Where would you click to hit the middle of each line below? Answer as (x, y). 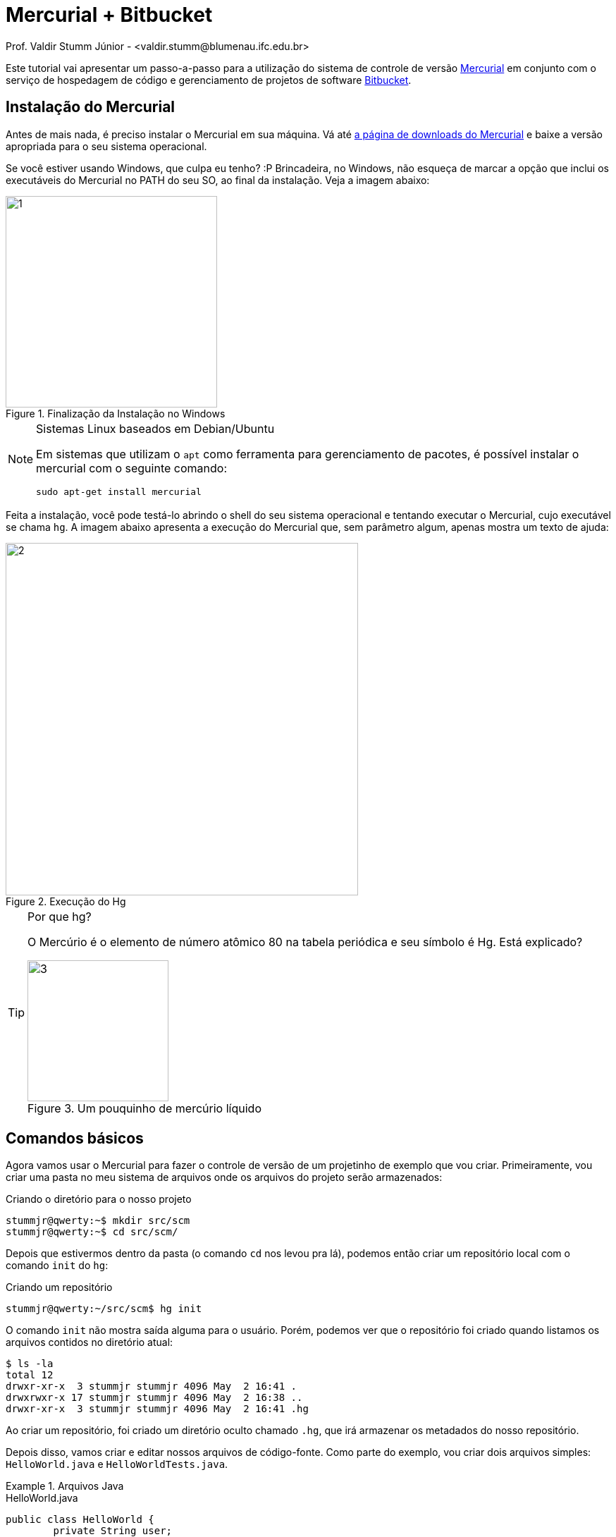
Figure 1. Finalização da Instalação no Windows (116, 413)
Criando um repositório (59, 1287)
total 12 (30, 1375)
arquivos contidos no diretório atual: (90, 1342)
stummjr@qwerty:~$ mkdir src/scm (98, 1221)
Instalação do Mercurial (91, 107)
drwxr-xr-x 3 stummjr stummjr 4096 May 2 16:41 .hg (157, 1409)
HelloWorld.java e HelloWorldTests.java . (117, 1464)
